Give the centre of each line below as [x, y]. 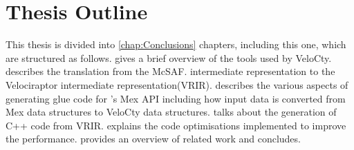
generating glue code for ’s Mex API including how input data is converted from [176, 98]
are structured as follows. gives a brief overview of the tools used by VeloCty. [169, 57]
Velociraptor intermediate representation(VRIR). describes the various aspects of [177, 84]
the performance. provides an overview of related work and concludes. [153, 139]
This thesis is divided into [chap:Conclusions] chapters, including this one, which [176, 44]
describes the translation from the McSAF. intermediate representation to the [170, 71]
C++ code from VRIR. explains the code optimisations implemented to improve [176, 125]
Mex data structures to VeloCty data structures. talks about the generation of [171, 112]
